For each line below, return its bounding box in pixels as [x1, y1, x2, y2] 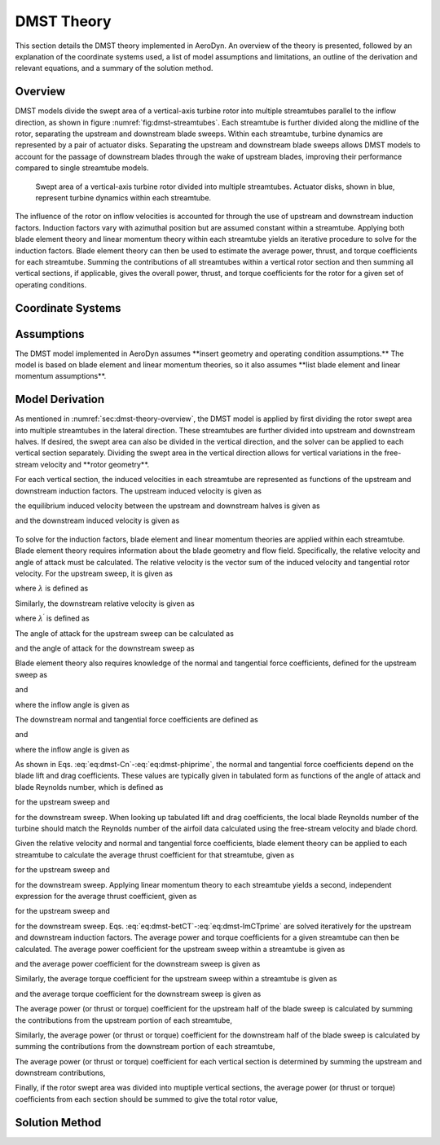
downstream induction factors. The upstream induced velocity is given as [15, 485, 262, 496]
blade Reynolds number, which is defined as [15, 782, 164, 792]
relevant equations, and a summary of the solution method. [15, 64, 213, 73]
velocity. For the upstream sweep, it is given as [15, 568, 173, 578]
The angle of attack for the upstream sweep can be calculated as [15, 628, 234, 638]
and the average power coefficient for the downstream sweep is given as [15, 959, 261, 968]
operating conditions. [15, 279, 87, 289]
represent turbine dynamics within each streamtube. [35, 192, 212, 203]
